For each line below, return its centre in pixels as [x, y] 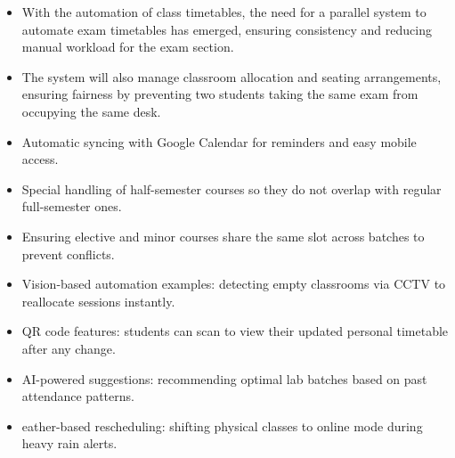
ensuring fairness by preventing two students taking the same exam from [220, 94]
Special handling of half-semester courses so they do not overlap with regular [232, 188]
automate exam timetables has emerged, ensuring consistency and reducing [227, 29]
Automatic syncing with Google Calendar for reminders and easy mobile [219, 141]
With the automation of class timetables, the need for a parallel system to [224, 12]
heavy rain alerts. [69, 443]
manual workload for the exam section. [128, 47]
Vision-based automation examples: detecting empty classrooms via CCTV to [234, 284]
